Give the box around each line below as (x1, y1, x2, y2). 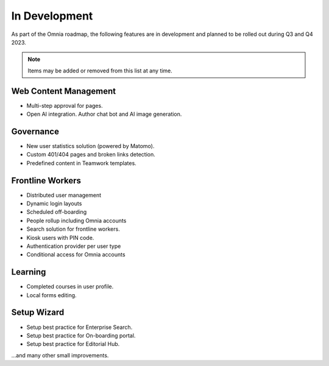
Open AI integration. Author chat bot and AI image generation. (26, 110, 182, 118)
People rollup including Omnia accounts (26, 217, 127, 224)
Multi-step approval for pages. (26, 102, 103, 109)
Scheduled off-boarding (26, 208, 87, 216)
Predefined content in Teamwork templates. (26, 159, 136, 167)
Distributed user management (26, 191, 102, 199)
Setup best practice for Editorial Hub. (26, 340, 120, 348)
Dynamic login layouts (26, 200, 82, 207)
